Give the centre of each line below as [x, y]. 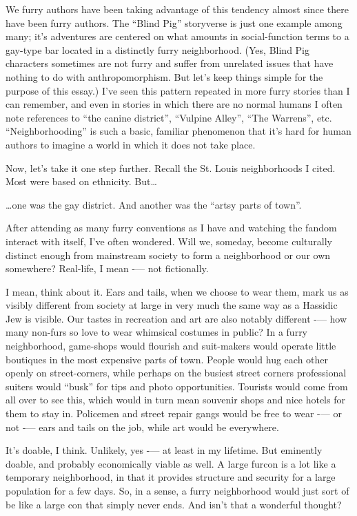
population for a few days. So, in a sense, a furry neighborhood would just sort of [177, 490]
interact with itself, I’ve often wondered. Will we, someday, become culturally [169, 241]
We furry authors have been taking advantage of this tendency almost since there [177, 9]
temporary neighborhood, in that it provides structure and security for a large [171, 477]
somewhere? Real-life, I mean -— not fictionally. [107, 268]
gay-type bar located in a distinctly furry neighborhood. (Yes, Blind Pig [157, 49]
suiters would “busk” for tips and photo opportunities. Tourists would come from [177, 386]
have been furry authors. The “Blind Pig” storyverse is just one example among [174, 22]
